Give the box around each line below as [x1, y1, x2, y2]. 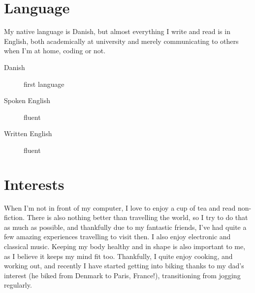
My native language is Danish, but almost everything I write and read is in [4, 26, 230, 37]
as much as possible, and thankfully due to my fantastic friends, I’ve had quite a [4, 221, 247, 232]
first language [24, 78, 64, 89]
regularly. [4, 280, 32, 290]
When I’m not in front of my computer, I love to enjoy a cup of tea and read [4, 202, 236, 213]
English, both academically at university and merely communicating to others [4, 36, 239, 46]
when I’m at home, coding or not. [4, 45, 106, 56]
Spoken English [4, 95, 51, 106]
